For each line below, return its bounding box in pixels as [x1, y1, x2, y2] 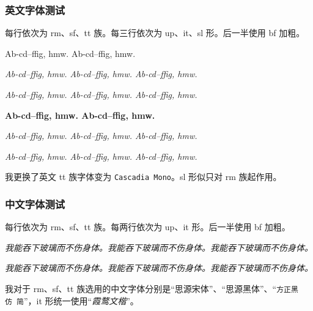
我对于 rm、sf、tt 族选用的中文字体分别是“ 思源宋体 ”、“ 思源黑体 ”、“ [5, 282, 277, 295]
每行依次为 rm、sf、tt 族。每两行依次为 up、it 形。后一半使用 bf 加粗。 [5, 220, 290, 233]
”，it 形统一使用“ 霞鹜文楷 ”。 [23, 294, 139, 307]
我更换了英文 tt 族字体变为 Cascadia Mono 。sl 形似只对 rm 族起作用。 [5, 170, 282, 183]
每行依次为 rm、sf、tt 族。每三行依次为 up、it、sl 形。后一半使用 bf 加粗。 [5, 26, 305, 39]
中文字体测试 [5, 196, 65, 211]
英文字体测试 [5, 2, 65, 17]
